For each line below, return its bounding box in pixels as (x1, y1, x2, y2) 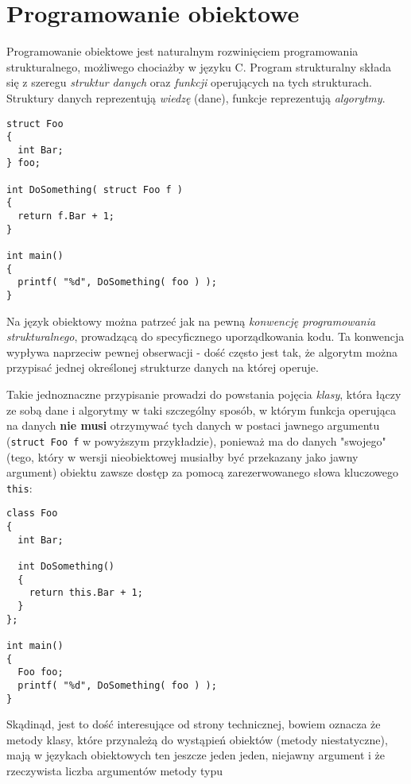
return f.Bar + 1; (17, 210, 115, 222)
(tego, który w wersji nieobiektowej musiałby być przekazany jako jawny (6, 448, 359, 465)
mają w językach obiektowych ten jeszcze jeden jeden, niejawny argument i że (6, 747, 386, 763)
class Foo (6, 508, 58, 519)
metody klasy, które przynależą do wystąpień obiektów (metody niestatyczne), (6, 731, 388, 747)
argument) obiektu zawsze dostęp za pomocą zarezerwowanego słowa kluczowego (6, 464, 398, 481)
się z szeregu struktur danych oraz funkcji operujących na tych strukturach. (6, 74, 372, 91)
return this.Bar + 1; (29, 587, 143, 599)
